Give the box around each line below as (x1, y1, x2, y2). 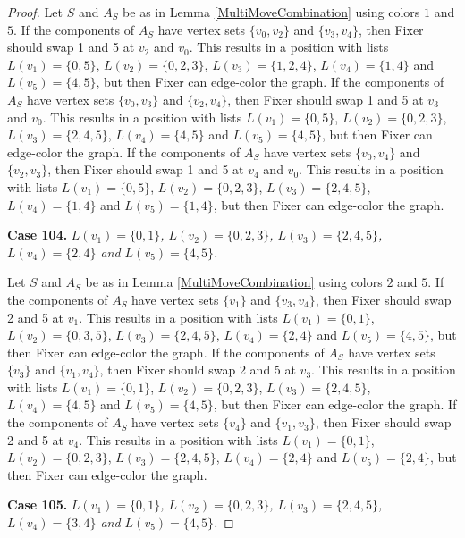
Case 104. (7, 225, 68, 244)
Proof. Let (7, 3, 63, 21)
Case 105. (7, 495, 68, 514)
